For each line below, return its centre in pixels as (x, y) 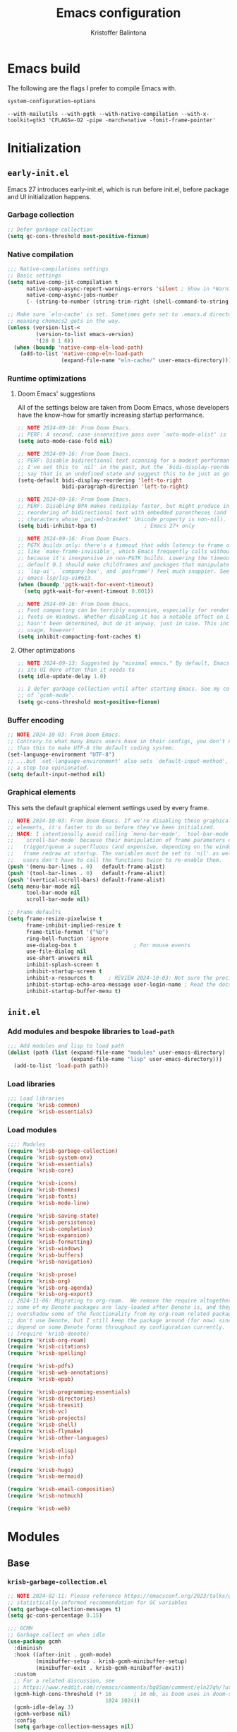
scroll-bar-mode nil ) (58, 900)
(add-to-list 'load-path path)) (61, 1066)
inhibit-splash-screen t (62, 965)
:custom (25, 1674)
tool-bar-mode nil (53, 893)
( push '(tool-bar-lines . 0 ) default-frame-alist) (86, 873)
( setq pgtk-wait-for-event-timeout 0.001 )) (89, 591)
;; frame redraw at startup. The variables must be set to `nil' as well (121, 854)
